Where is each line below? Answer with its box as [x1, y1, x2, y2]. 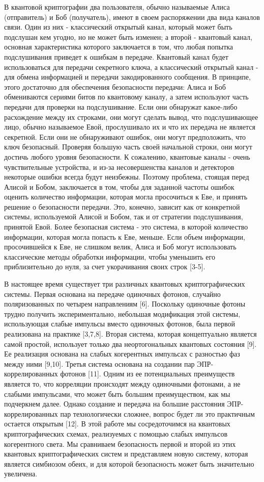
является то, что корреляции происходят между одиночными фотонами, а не [4, 378, 241, 389]
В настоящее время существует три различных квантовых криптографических [4, 278, 245, 289]
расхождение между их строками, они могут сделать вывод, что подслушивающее [4, 111, 258, 122]
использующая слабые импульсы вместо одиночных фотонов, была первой [4, 318, 236, 329]
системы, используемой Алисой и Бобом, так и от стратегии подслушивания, [4, 211, 243, 222]
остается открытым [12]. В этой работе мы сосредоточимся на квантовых [4, 418, 230, 429]
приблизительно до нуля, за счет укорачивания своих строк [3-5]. [4, 261, 206, 272]
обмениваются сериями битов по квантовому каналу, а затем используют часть [4, 91, 249, 102]
